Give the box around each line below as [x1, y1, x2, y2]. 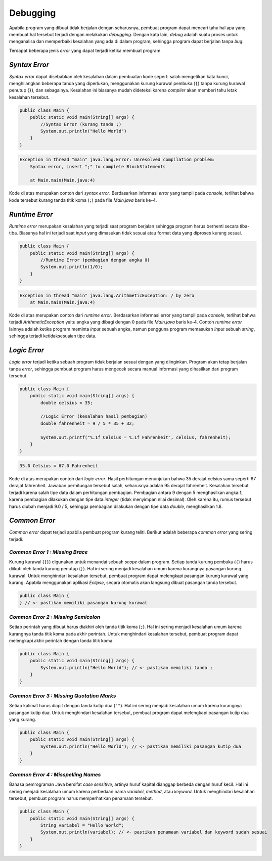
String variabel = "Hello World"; [40, 822, 124, 828]
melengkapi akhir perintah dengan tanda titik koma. [9, 638, 114, 644]
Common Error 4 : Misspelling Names [9, 771, 101, 778]
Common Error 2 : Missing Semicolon [9, 613, 101, 620]
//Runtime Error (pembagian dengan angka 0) [40, 257, 150, 263]
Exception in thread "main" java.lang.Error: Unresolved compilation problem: [19, 157, 215, 163]
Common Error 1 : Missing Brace [9, 548, 88, 555]
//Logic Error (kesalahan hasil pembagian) [40, 413, 148, 419]
